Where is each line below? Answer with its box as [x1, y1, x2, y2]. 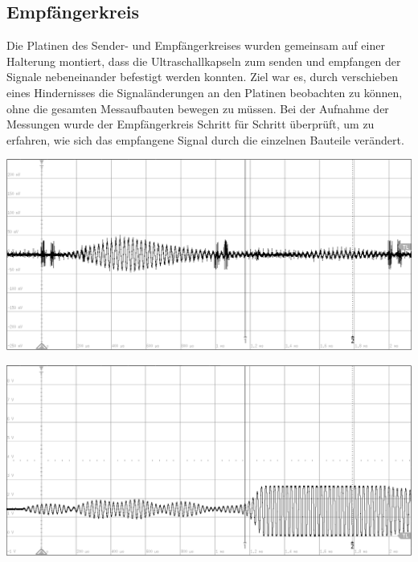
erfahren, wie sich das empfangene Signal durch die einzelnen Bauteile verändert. [6, 131, 404, 148]
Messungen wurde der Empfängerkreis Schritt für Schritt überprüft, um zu [6, 116, 375, 132]
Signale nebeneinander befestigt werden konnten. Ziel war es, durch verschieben [6, 68, 398, 85]
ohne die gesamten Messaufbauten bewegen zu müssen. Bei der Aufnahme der [6, 100, 389, 116]
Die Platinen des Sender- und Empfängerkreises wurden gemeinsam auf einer [6, 37, 385, 54]
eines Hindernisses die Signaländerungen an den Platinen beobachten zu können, [6, 83, 403, 100]
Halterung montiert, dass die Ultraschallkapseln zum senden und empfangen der [6, 52, 401, 69]
